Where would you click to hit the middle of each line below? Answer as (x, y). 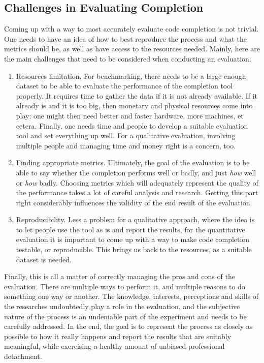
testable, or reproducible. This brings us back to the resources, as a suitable (134, 249)
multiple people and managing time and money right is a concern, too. (126, 145)
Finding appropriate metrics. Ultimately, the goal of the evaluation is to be (133, 162)
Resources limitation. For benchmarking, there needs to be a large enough (131, 75)
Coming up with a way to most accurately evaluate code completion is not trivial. (131, 29)
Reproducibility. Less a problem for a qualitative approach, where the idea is (135, 219)
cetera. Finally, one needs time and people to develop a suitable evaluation (132, 125)
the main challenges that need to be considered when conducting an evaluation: (128, 58)
